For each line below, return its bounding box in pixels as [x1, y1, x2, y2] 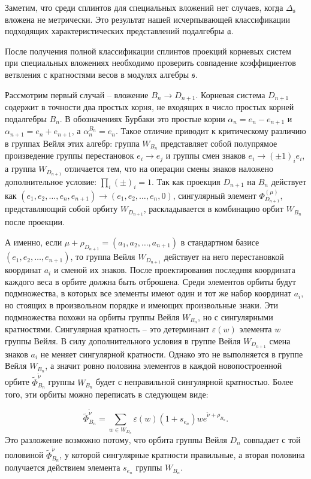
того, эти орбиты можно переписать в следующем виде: [5, 388, 209, 401]
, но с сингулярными [198, 310, 273, 323]
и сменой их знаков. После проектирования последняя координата [53, 263, 295, 276]
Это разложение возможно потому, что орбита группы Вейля [5, 433, 227, 445]
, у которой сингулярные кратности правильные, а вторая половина [59, 448, 305, 461]
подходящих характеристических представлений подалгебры [5, 25, 225, 37]
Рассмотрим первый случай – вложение [5, 88, 149, 101]
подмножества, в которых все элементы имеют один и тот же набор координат [5, 287, 291, 299]
